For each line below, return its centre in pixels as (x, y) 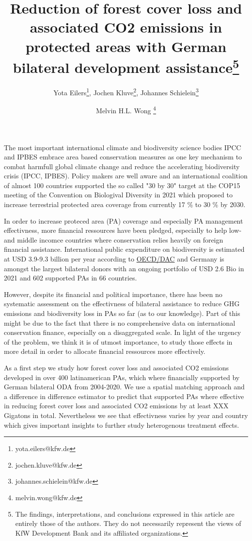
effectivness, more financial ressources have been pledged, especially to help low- (123, 230)
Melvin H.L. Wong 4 (126, 110)
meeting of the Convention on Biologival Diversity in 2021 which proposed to (118, 195)
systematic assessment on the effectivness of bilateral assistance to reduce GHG (122, 304)
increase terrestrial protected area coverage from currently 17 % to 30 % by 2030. (125, 204)
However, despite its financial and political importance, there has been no (113, 294)
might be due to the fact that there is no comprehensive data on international (120, 323)
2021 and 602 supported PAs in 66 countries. (71, 278)
